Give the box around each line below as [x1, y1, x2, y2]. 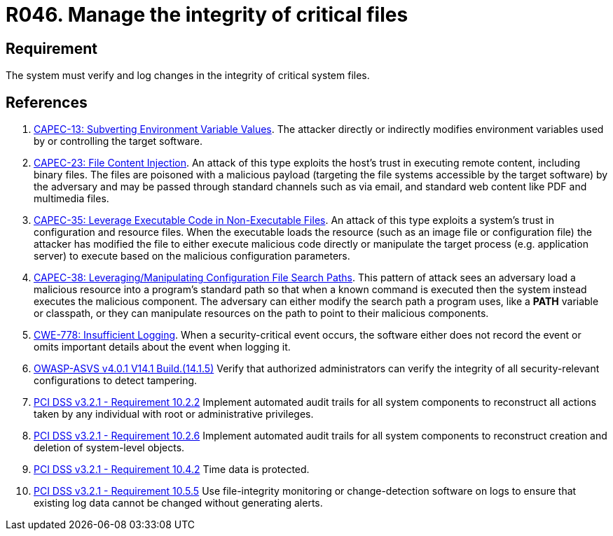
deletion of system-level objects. [34, 442, 185, 454]
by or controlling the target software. [34, 135, 202, 148]
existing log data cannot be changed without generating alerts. [34, 497, 323, 509]
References [6, 93, 88, 111]
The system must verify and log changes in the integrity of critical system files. [6, 69, 370, 82]
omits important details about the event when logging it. [34, 341, 291, 353]
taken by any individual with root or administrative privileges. [34, 408, 314, 421]
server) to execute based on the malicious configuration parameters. [34, 250, 350, 262]
